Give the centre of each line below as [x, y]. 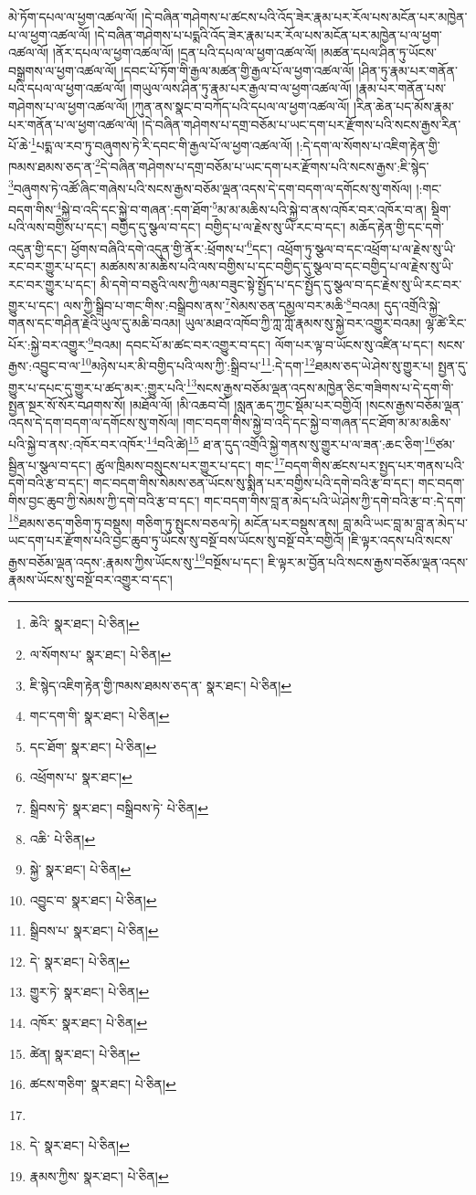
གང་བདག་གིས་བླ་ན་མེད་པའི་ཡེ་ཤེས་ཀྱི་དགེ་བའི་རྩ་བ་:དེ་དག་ [335, 501]
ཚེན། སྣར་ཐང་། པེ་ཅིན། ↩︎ [85, 1053]
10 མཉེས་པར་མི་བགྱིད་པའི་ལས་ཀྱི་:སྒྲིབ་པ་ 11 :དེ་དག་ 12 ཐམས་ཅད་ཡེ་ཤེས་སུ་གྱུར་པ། [257, 364]
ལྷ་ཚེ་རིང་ [446, 323]
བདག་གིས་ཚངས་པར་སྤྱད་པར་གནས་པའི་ [375, 465]
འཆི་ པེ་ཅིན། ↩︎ [63, 838]
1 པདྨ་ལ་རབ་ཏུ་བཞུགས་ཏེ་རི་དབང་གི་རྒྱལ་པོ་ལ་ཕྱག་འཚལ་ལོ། [161, 144]
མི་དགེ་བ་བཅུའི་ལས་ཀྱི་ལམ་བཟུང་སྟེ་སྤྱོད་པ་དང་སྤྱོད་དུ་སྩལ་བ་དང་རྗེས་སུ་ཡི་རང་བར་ [281, 284]
